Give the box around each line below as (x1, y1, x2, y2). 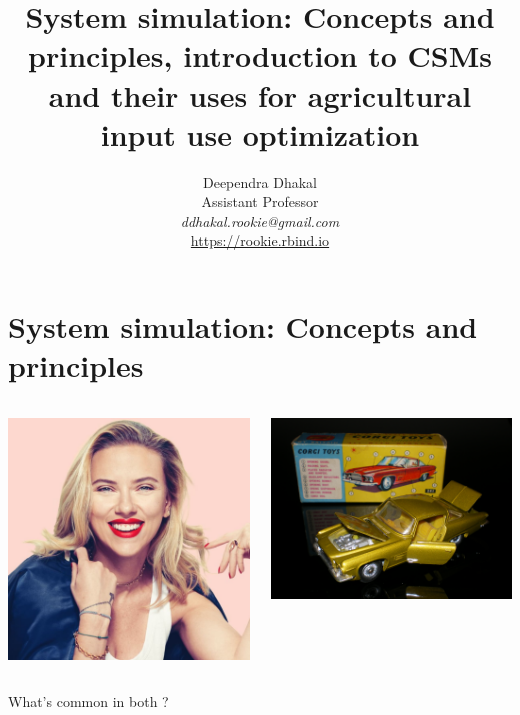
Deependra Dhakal (202, 171, 317, 192)
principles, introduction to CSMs (28, 35, 492, 76)
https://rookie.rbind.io (190, 230, 330, 251)
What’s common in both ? (8, 691, 169, 712)
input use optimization (100, 113, 420, 154)
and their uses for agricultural (48, 74, 472, 115)
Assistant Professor (201, 191, 319, 212)
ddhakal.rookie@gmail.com (180, 210, 340, 231)
